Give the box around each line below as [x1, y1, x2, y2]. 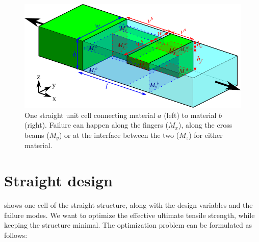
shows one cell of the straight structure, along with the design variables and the [4, 200, 253, 210]
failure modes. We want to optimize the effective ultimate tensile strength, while [4, 209, 255, 220]
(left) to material [164, 109, 217, 120]
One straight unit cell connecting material [24, 109, 156, 120]
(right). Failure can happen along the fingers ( [24, 119, 168, 130]
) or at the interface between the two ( [59, 129, 179, 140]
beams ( [24, 129, 49, 140]
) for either [189, 129, 223, 140]
